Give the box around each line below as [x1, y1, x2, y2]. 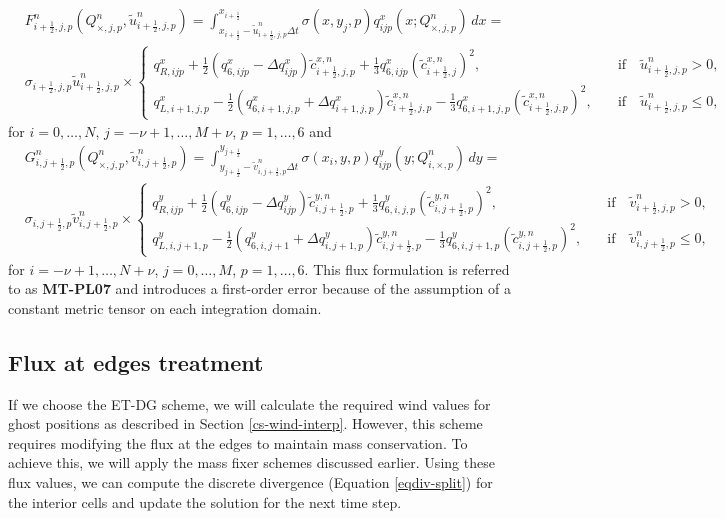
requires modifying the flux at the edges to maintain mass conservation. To [8, 432, 468, 453]
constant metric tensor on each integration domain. [8, 297, 322, 318]
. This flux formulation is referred [304, 258, 510, 279]
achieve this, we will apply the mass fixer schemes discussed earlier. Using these [8, 452, 495, 473]
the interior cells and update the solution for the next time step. [8, 491, 402, 512]
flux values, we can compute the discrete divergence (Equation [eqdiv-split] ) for [8, 471, 493, 492]
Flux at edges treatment [8, 346, 264, 377]
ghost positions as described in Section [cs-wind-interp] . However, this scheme [8, 413, 483, 434]
